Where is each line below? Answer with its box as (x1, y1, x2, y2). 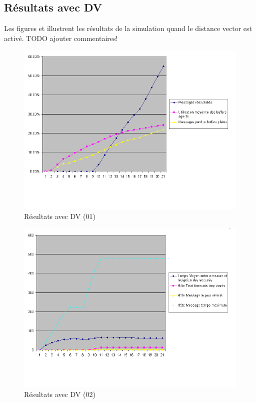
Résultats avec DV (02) (24, 389, 95, 399)
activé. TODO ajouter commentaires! (4, 32, 118, 43)
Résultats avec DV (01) (24, 210, 95, 221)
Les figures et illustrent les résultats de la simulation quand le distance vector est (4, 23, 252, 33)
